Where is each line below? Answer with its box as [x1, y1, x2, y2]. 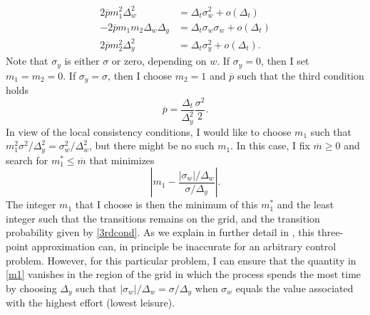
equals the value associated [235, 280, 354, 295]
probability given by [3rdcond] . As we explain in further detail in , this [6, 225, 314, 240]
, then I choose [108, 68, 172, 82]
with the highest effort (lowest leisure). [6, 295, 175, 310]
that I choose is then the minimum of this [75, 197, 258, 212]
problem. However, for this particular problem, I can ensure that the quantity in [6, 252, 356, 267]
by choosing [6, 280, 57, 295]
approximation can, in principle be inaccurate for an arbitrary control [31, 239, 336, 254]
